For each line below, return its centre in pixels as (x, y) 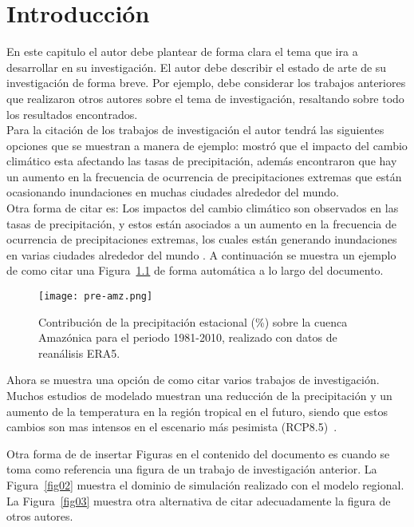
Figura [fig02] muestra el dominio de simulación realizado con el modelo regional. (205, 485)
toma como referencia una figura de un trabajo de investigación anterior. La (192, 469)
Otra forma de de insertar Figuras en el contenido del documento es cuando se (198, 453)
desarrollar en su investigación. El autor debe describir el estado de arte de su (197, 67)
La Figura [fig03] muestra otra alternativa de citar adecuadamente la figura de (199, 500)
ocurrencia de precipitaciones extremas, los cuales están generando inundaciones (202, 239)
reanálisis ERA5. (79, 353)
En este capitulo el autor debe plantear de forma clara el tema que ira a (182, 52)
